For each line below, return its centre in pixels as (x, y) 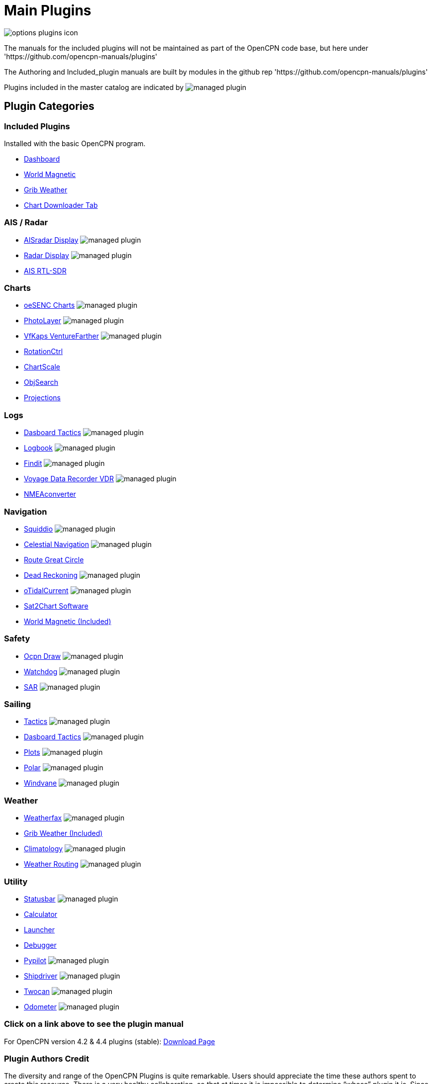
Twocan (37, 991)
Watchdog (41, 671)
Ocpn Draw (43, 656)
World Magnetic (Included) (68, 621)
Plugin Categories (49, 106)
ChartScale (42, 367)
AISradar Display (51, 240)
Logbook (38, 448)
